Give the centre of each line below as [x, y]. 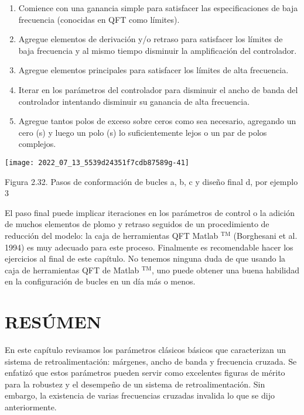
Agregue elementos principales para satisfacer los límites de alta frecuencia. [153, 70]
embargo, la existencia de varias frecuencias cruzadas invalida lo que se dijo [140, 395]
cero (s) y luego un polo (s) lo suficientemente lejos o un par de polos [143, 132]
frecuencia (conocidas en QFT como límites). [99, 19]
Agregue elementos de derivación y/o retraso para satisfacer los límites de [151, 39]
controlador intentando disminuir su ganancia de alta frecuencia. [134, 101]
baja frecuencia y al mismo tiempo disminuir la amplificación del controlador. [158, 50]
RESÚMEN [53, 322]
